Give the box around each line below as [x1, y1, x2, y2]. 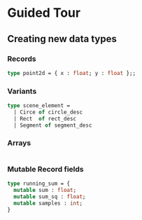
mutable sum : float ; [13, 187, 77, 194]
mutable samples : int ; [13, 200, 83, 207]
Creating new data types [7, 33, 117, 45]
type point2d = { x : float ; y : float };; [7, 69, 136, 76]
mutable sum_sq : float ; [13, 193, 86, 200]
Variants [7, 86, 37, 96]
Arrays [7, 138, 31, 148]
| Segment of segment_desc [13, 121, 92, 129]
